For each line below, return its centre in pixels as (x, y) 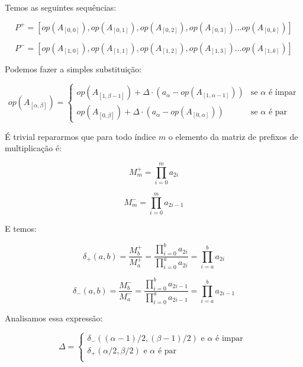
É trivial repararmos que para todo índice (80, 136)
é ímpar (282, 93)
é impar (229, 338)
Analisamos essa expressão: (54, 317)
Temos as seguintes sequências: (61, 7)
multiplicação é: (33, 148)
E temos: (21, 229)
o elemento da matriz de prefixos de (233, 136)
